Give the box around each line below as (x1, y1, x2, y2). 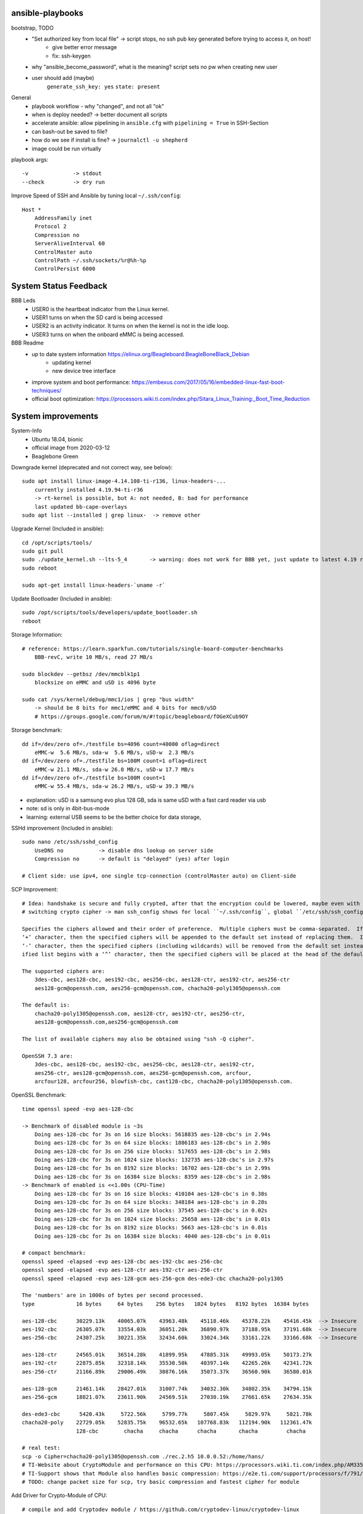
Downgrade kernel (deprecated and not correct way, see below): (11, 463, 172, 471)
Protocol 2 (34, 223, 67, 230)
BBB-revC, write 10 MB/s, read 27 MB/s (34, 653, 153, 660)
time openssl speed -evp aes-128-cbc (22, 1105, 134, 1112)
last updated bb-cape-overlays (34, 503, 128, 510)
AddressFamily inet (34, 214, 93, 221)
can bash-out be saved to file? (31, 128, 108, 135)
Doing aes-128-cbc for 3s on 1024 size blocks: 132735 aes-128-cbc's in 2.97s (34, 1157, 274, 1163)
